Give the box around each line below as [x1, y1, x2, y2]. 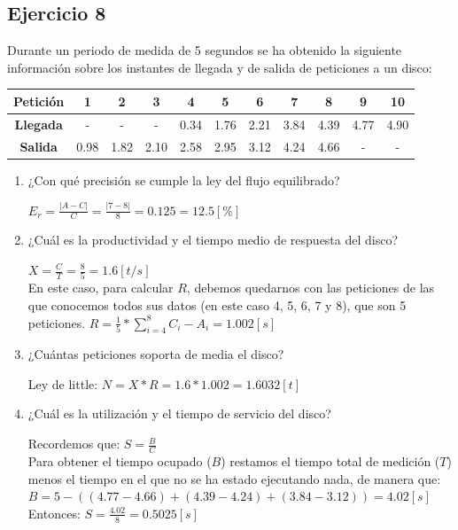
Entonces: [27, 503, 81, 522]
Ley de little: [27, 374, 98, 393]
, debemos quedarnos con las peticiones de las [186, 278, 435, 297]
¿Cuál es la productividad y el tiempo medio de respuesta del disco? [27, 230, 399, 249]
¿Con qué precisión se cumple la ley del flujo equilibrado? [27, 170, 340, 189]
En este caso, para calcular [27, 278, 174, 297]
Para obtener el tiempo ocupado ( [27, 451, 212, 470]
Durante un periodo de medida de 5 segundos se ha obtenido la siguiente [7, 41, 402, 59]
